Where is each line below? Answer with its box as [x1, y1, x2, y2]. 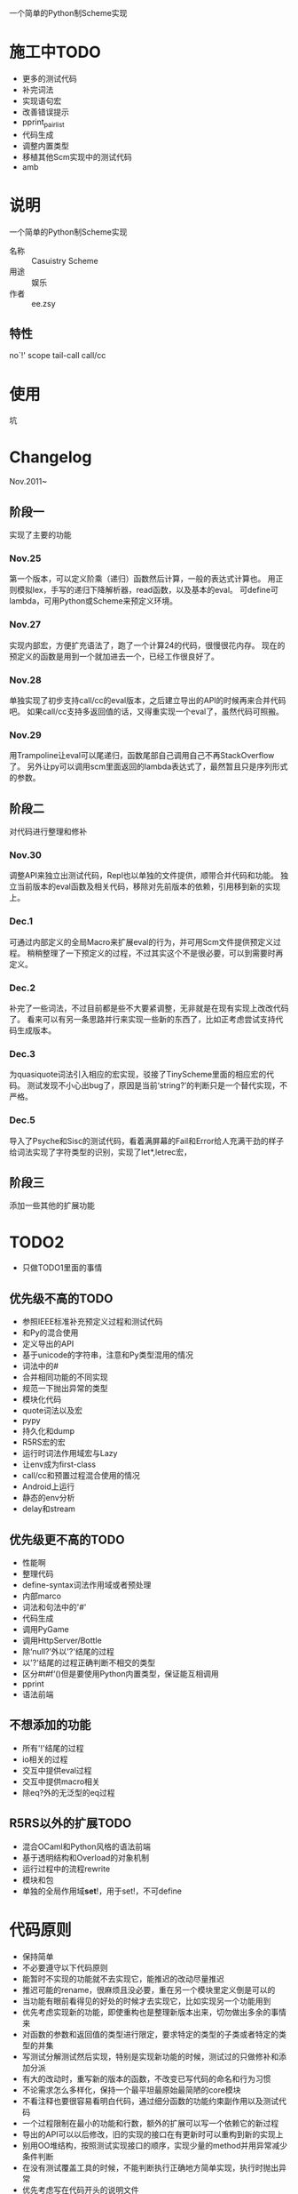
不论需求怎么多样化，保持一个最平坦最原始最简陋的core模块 [21, 2084, 241, 2095]
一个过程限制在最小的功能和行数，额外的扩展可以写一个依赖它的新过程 [21, 2118, 279, 2128]
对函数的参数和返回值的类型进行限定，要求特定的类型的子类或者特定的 [21, 2029, 279, 2039]
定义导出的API [21, 1339, 74, 1349]
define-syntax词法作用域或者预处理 [21, 1580, 152, 1590]
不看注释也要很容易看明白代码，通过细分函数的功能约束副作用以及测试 [21, 2095, 279, 2106]
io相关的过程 [21, 1754, 68, 1765]
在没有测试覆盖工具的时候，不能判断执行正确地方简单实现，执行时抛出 [21, 2162, 279, 2173]
